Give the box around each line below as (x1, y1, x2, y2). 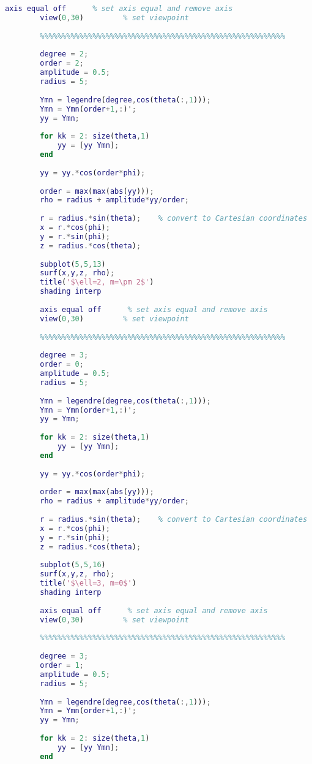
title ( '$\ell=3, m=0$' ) (40, 579, 136, 588)
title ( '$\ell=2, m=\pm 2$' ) (40, 278, 154, 287)
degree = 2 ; (40, 50, 89, 59)
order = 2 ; (40, 59, 84, 68)
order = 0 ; (40, 360, 84, 369)
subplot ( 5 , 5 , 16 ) (40, 560, 106, 570)
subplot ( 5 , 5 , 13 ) (40, 259, 106, 269)
